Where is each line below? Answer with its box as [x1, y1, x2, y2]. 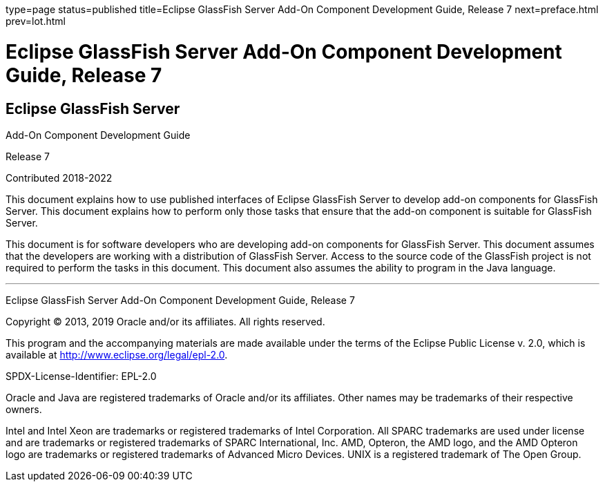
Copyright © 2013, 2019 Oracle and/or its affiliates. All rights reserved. [6, 315, 325, 327]
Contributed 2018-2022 [6, 171, 113, 184]
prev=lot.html [6, 15, 66, 27]
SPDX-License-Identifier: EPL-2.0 [6, 370, 157, 382]
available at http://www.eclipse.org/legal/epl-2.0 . [6, 348, 228, 361]
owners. [6, 403, 42, 415]
